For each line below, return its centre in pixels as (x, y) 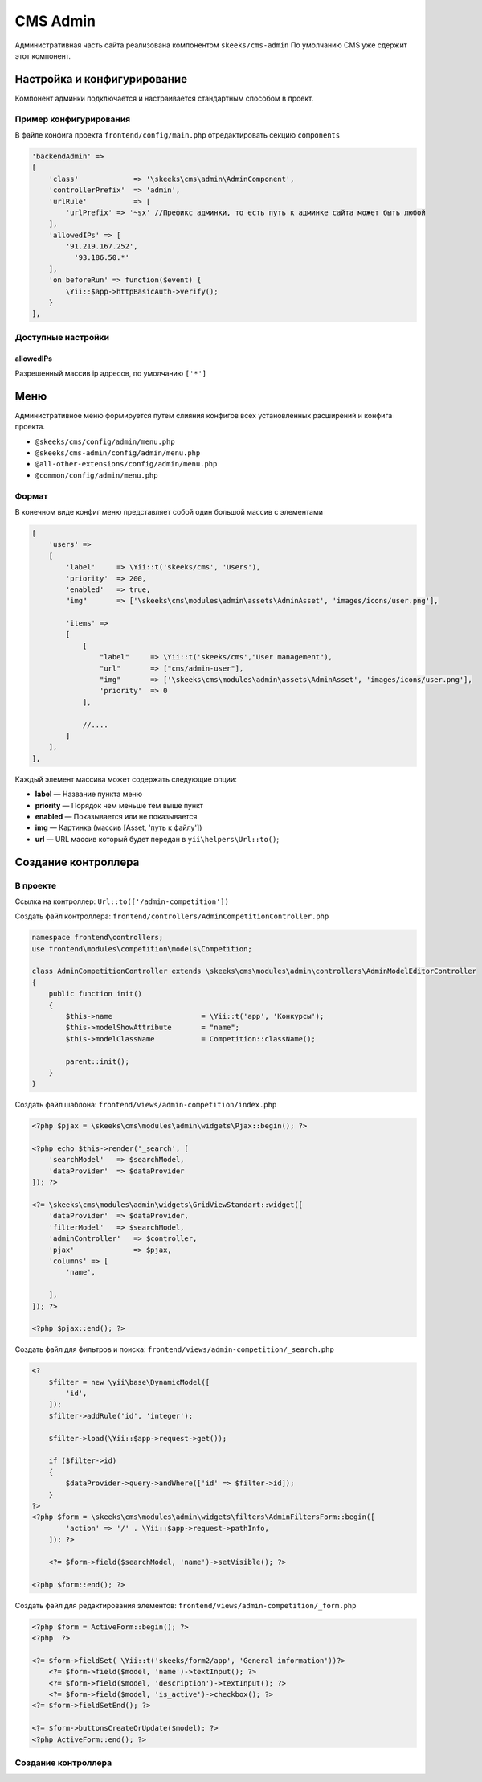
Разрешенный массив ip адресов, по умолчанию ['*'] (111, 373)
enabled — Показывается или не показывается (116, 816)
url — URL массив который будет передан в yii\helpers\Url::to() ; (157, 839)
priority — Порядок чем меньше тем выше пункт (119, 805)
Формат (31, 496)
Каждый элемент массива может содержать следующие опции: (126, 779)
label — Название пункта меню (89, 794)
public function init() (95, 994)
